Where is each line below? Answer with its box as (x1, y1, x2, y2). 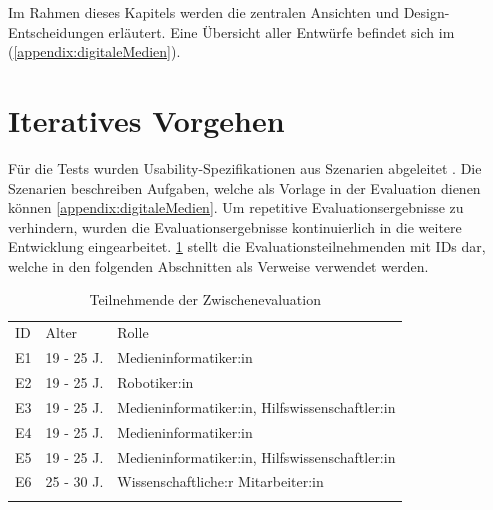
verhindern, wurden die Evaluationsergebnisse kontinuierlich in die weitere (8, 216, 462, 237)
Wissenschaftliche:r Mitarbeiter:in (117, 471, 324, 492)
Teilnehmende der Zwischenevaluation (89, 289, 321, 310)
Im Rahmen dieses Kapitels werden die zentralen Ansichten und (8, 2, 399, 22)
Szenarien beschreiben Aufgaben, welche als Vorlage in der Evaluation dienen (8, 177, 481, 198)
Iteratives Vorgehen (8, 99, 285, 140)
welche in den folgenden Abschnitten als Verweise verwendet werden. (8, 255, 429, 276)
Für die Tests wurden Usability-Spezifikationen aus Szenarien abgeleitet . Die (8, 157, 482, 178)
